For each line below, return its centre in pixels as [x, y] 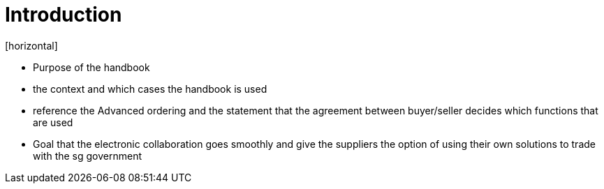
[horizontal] [31, 45]
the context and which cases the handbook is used [150, 89]
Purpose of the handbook [91, 67]
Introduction [64, 15]
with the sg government [88, 156]
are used [53, 122]
